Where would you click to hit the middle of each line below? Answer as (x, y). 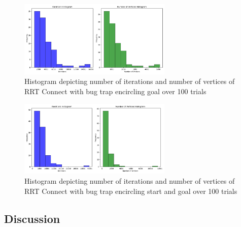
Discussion (32, 218)
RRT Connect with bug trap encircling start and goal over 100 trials (131, 191)
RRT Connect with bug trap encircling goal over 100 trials (115, 91)
